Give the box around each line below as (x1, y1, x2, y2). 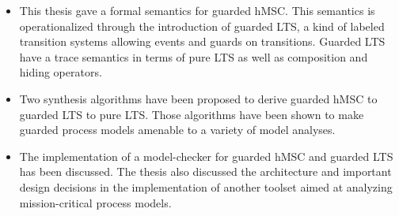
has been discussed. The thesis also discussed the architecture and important (19, 163, 392, 180)
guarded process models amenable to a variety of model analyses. (19, 121, 336, 138)
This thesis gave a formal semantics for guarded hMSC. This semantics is (19, 2, 375, 18)
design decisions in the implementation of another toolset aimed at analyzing (19, 178, 393, 195)
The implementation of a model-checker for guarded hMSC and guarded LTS (19, 147, 393, 164)
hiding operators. (19, 64, 102, 80)
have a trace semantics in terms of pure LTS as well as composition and (19, 48, 368, 65)
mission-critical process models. (19, 194, 172, 210)
